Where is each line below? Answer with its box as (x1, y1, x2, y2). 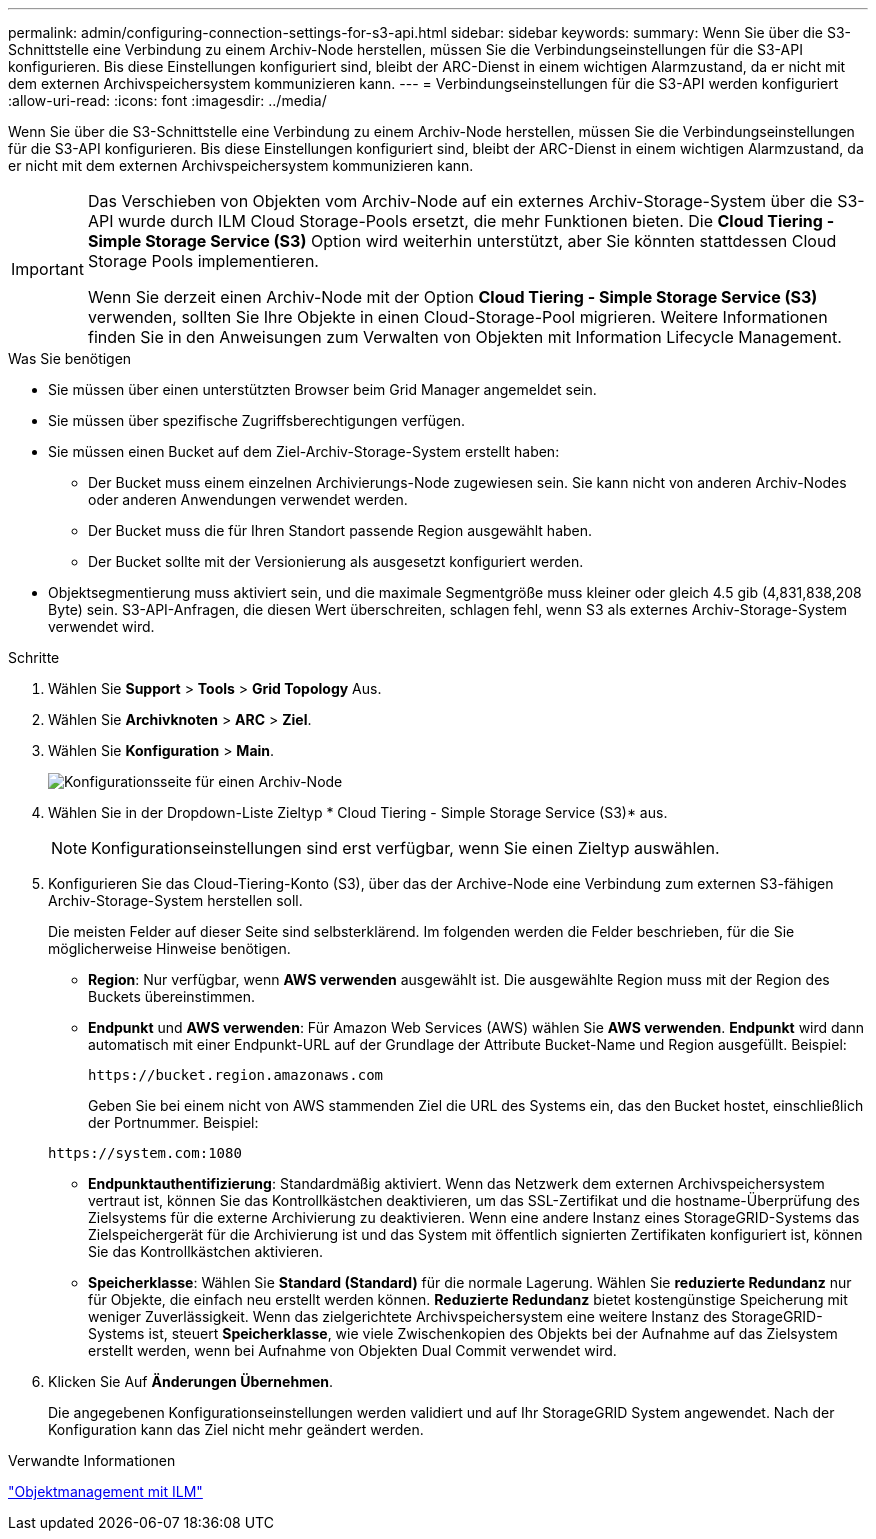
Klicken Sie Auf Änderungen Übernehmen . (48, 1373, 334, 1390)
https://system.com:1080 (48, 1145, 242, 1161)
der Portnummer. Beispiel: (88, 1114, 259, 1131)
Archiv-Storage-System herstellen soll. (48, 892, 303, 909)
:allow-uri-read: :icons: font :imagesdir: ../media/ (8, 92, 327, 109)
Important (11, 259, 84, 279)
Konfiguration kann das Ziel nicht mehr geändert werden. (48, 1421, 424, 1438)
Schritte (8, 649, 60, 666)
